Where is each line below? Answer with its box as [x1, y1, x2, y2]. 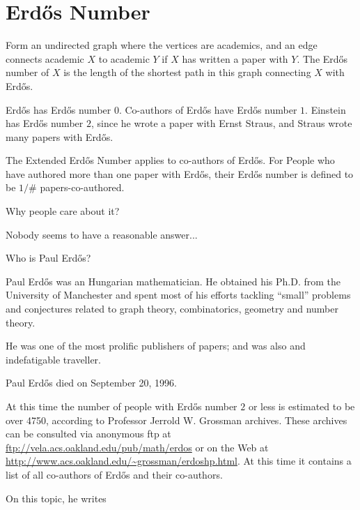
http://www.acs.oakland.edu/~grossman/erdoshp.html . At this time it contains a [6, 453, 352, 468]
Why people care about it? [6, 204, 120, 218]
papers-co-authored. [40, 180, 125, 195]
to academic [98, 51, 150, 66]
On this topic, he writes [6, 490, 107, 505]
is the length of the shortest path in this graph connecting [63, 65, 311, 80]
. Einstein [305, 102, 346, 117]
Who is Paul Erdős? [6, 250, 91, 265]
